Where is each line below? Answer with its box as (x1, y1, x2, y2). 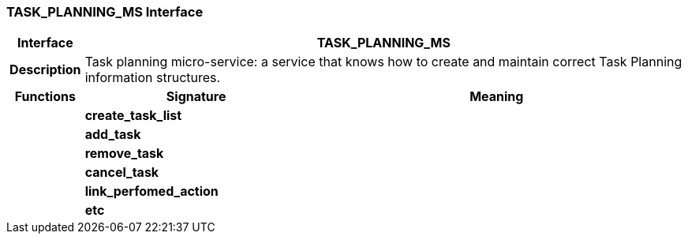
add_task (84, 126, 141, 143)
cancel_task (84, 164, 159, 181)
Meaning (469, 88, 524, 105)
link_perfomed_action (84, 183, 219, 200)
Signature (166, 88, 226, 105)
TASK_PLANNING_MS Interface (6, 4, 204, 20)
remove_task (84, 145, 164, 162)
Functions (14, 88, 76, 105)
